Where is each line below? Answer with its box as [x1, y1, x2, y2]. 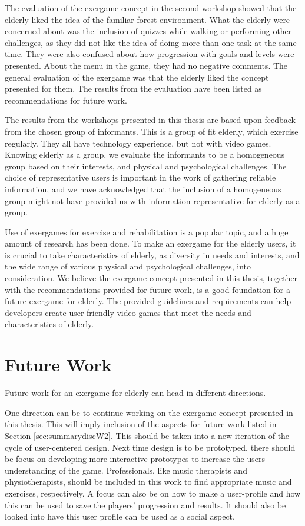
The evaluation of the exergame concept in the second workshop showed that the [5, 2, 297, 14]
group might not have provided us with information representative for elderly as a [5, 194, 300, 207]
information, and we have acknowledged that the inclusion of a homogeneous [5, 182, 281, 195]
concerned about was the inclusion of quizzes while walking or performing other [5, 25, 292, 37]
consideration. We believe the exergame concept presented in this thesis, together [5, 272, 298, 284]
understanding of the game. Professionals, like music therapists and [5, 464, 247, 476]
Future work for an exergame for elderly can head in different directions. [5, 387, 266, 399]
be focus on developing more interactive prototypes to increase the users [5, 452, 265, 465]
